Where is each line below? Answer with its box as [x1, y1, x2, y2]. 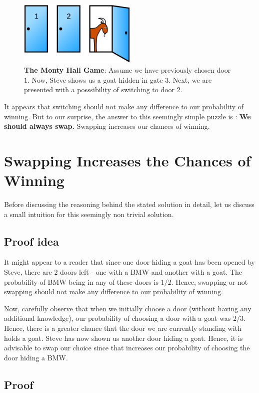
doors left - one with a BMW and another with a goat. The [60, 267, 242, 277]
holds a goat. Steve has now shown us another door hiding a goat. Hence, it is [4, 332, 243, 343]
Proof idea [4, 233, 59, 249]
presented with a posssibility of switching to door [24, 84, 175, 95]
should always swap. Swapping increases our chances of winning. [4, 121, 210, 131]
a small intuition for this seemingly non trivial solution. [4, 209, 174, 219]
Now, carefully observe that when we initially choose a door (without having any [4, 303, 251, 313]
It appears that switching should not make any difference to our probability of [4, 101, 244, 111]
